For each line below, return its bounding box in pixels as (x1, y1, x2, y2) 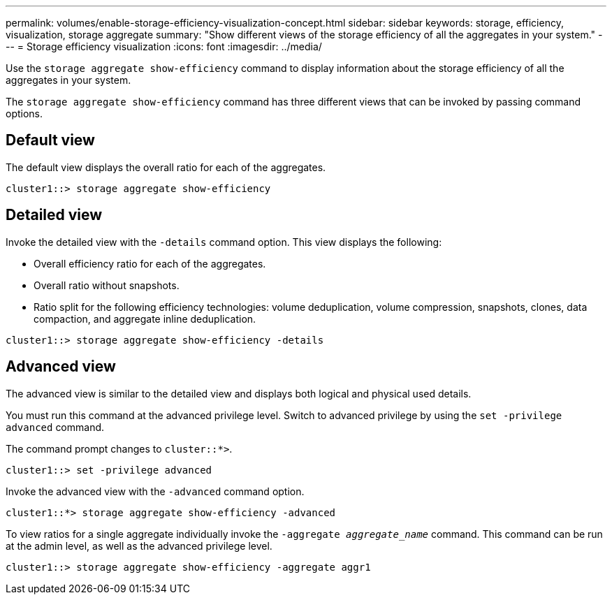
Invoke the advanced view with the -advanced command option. (6, 485, 305, 497)
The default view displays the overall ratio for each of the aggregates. (6, 161, 326, 173)
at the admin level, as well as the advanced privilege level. (6, 539, 272, 552)
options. (6, 108, 43, 119)
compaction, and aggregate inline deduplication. (34, 312, 256, 325)
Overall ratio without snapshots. (34, 279, 180, 291)
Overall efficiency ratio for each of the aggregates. (34, 257, 266, 270)
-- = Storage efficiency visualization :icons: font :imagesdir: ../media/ (6, 41, 322, 52)
